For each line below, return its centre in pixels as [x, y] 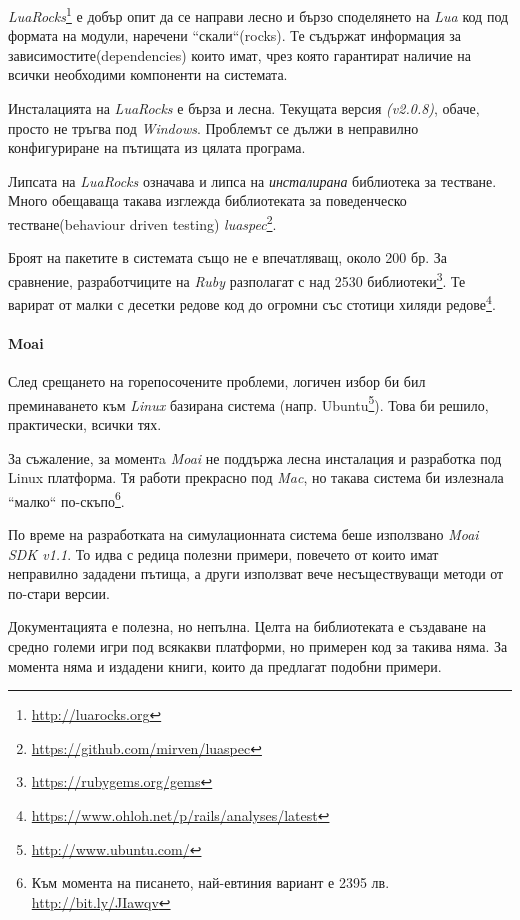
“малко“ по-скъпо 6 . [66, 499]
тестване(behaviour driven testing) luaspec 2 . [142, 222]
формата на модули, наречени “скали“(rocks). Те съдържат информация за [235, 35]
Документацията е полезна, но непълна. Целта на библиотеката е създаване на [247, 626]
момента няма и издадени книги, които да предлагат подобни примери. [225, 665]
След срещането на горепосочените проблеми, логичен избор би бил [217, 381]
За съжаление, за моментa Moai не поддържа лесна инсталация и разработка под [255, 457]
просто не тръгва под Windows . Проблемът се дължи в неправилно [213, 127]
